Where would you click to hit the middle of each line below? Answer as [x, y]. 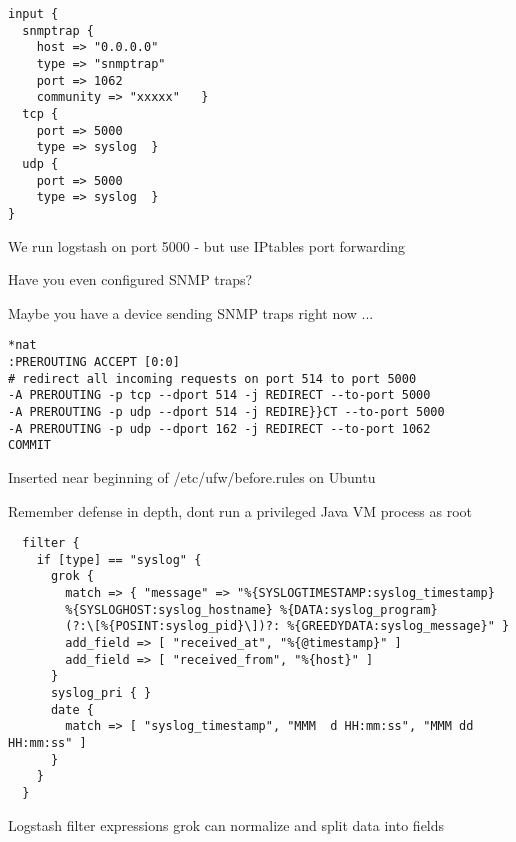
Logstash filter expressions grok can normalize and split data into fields [226, 824]
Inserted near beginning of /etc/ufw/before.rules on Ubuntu [192, 476]
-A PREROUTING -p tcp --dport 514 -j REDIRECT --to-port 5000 [219, 395]
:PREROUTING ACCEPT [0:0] [94, 361]
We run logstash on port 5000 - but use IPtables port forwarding [207, 245]
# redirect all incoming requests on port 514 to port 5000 [212, 378]
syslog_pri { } [101, 693]
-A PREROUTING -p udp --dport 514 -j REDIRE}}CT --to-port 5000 [226, 411]
